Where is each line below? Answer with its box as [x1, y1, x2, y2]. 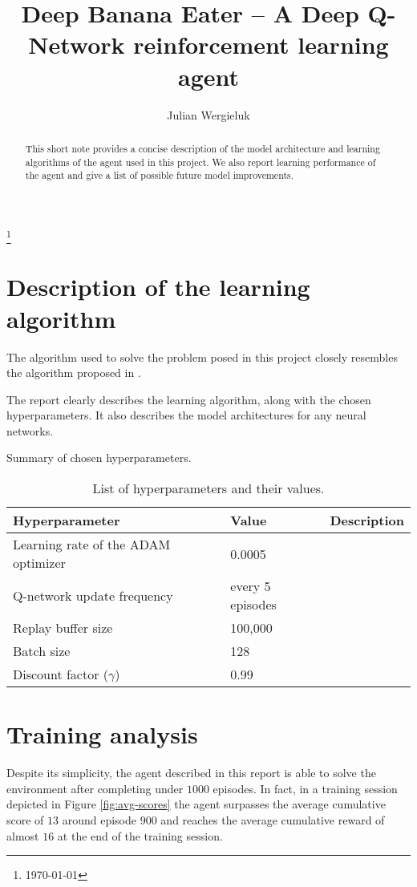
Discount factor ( [13, 665, 109, 684]
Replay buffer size [13, 618, 113, 638]
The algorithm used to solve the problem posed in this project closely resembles [6, 348, 398, 365]
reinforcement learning [133, 28, 389, 61]
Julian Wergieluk [167, 106, 250, 123]
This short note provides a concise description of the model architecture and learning [25, 141, 380, 155]
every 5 [230, 577, 271, 596]
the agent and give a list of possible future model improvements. [25, 168, 294, 182]
